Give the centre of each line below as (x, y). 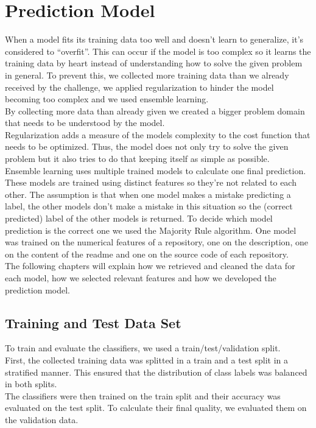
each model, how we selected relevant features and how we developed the (141, 278)
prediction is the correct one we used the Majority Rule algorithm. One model (151, 230)
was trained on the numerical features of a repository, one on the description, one (156, 242)
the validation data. (42, 419)
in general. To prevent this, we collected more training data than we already (147, 75)
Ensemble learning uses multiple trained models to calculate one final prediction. (156, 170)
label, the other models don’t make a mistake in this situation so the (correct (149, 206)
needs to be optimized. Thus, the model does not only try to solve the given (147, 146)
